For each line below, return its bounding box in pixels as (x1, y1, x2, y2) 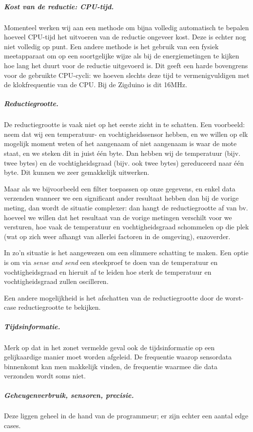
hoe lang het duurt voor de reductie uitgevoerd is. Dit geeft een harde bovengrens (4, 60, 248, 70)
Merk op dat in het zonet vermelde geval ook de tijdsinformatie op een (4, 342, 215, 352)
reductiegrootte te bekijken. (18, 302, 101, 312)
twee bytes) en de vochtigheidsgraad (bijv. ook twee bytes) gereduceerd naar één (4, 157, 244, 168)
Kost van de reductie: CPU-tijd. (4, 1, 114, 11)
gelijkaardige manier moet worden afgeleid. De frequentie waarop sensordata (4, 352, 232, 362)
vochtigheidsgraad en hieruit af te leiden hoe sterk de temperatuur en (4, 266, 212, 277)
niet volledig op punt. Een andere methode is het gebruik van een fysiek (4, 41, 219, 51)
